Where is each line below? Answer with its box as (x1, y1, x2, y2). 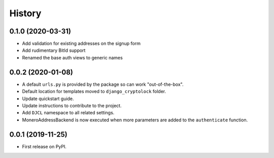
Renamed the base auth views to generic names (22, 54, 123, 60)
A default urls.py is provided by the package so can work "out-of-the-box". (22, 81, 184, 87)
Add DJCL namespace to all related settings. (22, 110, 115, 116)
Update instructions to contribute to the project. (22, 102, 122, 109)
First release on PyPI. (22, 143, 67, 149)
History (9, 8, 42, 19)
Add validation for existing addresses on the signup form (22, 41, 141, 47)
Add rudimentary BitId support (22, 47, 86, 53)
